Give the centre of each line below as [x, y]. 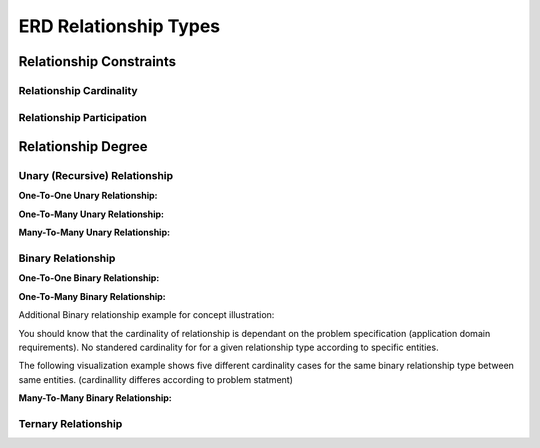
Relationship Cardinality [78, 90]
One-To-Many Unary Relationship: [91, 214]
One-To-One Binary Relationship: [89, 278]
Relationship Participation [82, 117]
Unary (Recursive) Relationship [96, 176]
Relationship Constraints [97, 61]
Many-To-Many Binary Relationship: [95, 398]
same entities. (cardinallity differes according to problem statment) [156, 379]
